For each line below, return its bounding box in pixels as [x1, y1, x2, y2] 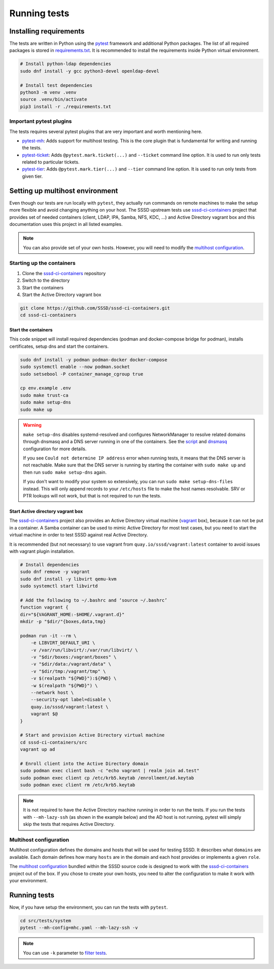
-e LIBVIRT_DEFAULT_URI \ [30, 640, 95, 646]
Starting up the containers [9, 259, 76, 266]
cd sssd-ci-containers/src [20, 739, 87, 745]
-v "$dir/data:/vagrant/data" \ [30, 661, 112, 667]
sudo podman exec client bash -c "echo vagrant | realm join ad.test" [20, 768, 200, 774]
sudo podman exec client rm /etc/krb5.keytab [20, 782, 135, 788]
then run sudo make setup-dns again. [23, 469, 107, 475]
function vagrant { [20, 605, 68, 610]
